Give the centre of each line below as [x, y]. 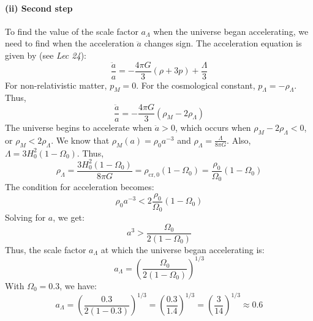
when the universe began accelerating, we [231, 31]
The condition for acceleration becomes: [80, 187]
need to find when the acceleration [70, 43]
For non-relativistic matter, [56, 85]
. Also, [239, 140]
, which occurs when [213, 127]
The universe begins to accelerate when [79, 127]
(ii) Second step [39, 8]
